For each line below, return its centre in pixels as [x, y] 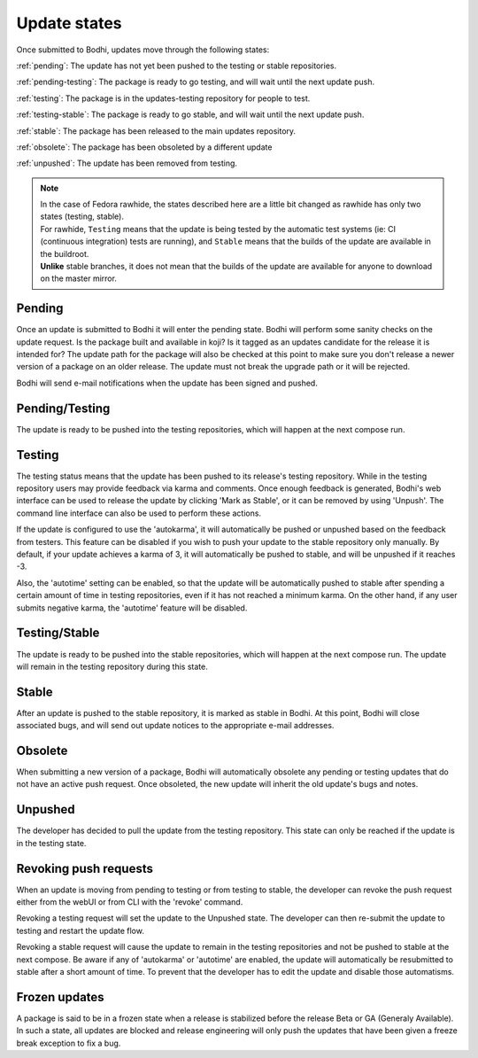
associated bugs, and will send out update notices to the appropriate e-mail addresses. [175, 726]
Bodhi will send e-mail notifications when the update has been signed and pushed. [167, 383]
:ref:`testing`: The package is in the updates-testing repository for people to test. [163, 98]
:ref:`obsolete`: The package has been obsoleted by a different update [144, 147]
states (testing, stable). [82, 216]
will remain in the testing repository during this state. [112, 666]
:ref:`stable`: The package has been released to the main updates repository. [156, 131]
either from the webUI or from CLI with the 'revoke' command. [130, 902]
